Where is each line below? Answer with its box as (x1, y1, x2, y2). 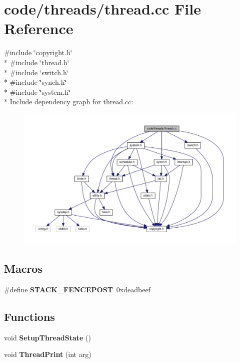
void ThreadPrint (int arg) (4, 349, 91, 359)
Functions (4, 308, 55, 324)
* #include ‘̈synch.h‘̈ (4, 77, 67, 87)
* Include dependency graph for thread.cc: (4, 96, 133, 107)
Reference (4, 18, 73, 39)
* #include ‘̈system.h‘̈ (4, 86, 70, 97)
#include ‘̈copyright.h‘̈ (4, 47, 72, 58)
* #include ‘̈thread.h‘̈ (4, 57, 69, 67)
